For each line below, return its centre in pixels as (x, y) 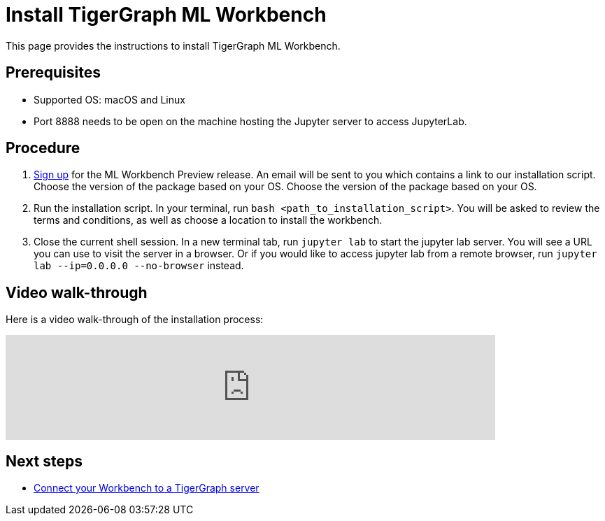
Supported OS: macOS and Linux (109, 99)
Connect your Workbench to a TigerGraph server (147, 488)
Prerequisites (53, 73)
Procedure (43, 148)
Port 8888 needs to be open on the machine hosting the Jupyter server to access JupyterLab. (250, 121)
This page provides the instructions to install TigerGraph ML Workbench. (173, 45)
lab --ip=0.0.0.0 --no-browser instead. (139, 266)
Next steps (44, 461)
